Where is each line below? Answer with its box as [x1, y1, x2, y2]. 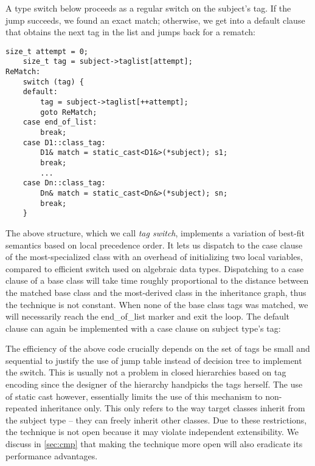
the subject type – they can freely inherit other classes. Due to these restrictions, [5, 413, 307, 426]
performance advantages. [5, 449, 98, 462]
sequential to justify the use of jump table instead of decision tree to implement [5, 354, 302, 366]
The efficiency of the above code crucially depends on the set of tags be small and [5, 342, 310, 355]
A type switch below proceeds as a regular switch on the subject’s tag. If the [5, 2, 291, 14]
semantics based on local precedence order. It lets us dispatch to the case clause [5, 238, 303, 251]
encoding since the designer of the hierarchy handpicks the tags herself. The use [5, 378, 303, 391]
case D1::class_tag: [22, 138, 106, 147]
